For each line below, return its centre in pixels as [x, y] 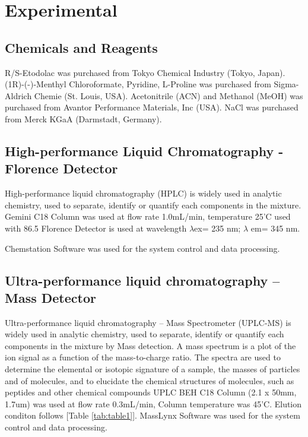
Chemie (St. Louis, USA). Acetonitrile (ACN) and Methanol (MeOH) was [169, 95]
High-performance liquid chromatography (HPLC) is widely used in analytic [143, 193]
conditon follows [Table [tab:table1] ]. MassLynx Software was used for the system [153, 415]
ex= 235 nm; [217, 228]
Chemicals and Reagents [81, 47]
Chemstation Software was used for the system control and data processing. [142, 248]
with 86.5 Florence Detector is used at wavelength [96, 228]
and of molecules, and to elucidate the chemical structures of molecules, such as [150, 380]
